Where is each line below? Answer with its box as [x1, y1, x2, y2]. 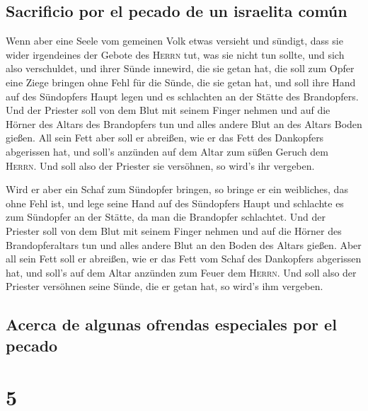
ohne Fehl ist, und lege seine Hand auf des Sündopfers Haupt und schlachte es [6, 195, 344, 210]
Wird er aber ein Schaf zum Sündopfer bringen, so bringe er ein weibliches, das [6, 182, 348, 197]
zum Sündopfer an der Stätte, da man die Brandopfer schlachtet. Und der [6, 209, 326, 224]
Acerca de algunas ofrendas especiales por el [6, 313, 337, 335]
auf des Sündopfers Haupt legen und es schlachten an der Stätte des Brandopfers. [6, 88, 359, 103]
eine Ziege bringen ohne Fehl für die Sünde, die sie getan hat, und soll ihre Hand [6, 74, 356, 89]
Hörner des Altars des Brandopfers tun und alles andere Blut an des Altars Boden [6, 116, 362, 131]
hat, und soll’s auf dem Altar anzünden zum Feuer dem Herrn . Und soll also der [6, 265, 357, 279]
